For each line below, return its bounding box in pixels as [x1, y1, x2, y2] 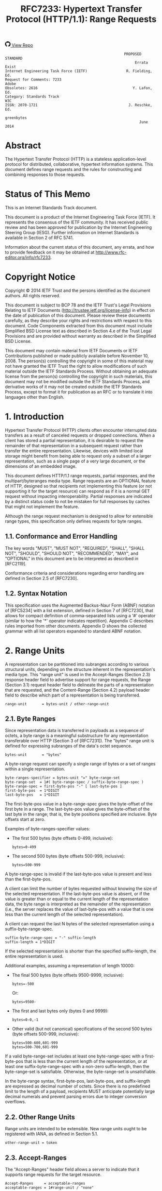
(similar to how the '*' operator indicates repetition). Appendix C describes [5, 618, 154, 624]
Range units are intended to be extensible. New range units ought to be [5, 1126, 147, 1132]
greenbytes [5, 116, 27, 120]
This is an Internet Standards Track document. [5, 205, 98, 211]
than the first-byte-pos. [5, 876, 52, 882]
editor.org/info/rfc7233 [5, 255, 51, 260]
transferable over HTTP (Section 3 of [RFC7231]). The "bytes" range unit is [5, 738, 154, 744]
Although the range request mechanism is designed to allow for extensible [5, 513, 153, 519]
